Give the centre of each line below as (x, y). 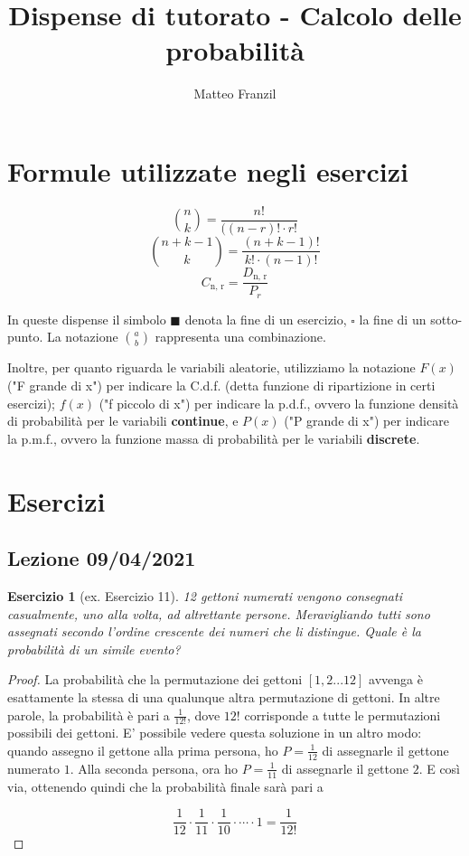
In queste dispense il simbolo (87, 319)
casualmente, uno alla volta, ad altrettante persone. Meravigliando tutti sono (219, 613)
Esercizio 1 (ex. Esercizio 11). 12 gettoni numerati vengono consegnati (205, 595)
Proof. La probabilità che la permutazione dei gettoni (155, 679)
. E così (440, 768)
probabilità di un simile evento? (94, 649)
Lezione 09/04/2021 (102, 558)
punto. (25, 337)
